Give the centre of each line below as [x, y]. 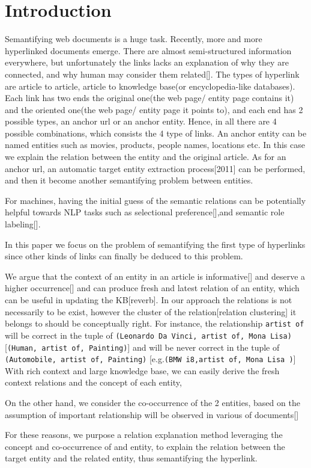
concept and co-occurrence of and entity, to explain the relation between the [145, 446]
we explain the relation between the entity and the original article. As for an [146, 157]
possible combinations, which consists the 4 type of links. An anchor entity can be [156, 133]
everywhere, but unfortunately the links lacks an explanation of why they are [147, 62]
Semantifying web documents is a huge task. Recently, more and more [134, 39]
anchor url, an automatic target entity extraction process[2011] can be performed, [155, 168]
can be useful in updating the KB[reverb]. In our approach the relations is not [149, 300]
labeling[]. [23, 224]
